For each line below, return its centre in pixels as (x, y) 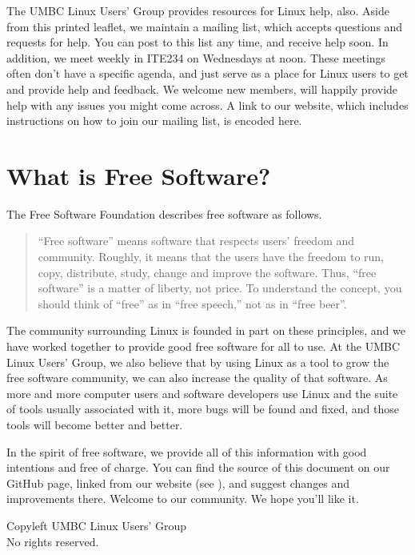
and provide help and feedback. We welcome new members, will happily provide (202, 88)
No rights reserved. (53, 541)
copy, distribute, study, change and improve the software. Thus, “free (207, 272)
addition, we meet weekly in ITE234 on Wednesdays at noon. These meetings (196, 57)
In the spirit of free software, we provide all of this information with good (187, 451)
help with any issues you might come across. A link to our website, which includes (207, 105)
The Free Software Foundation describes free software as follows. (164, 213)
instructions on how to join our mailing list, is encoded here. (154, 121)
